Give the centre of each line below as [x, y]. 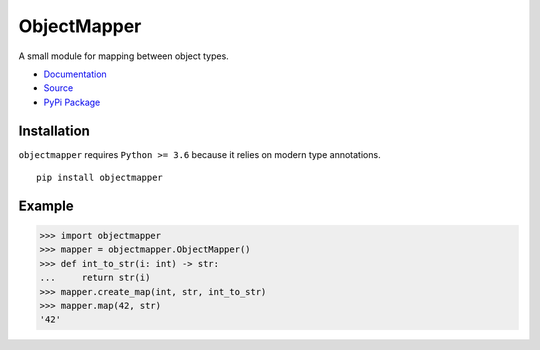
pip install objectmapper [100, 178]
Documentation [75, 74]
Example [46, 205]
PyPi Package [72, 102]
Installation [54, 130]
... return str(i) [95, 278]
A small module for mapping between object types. [123, 56]
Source [58, 88]
